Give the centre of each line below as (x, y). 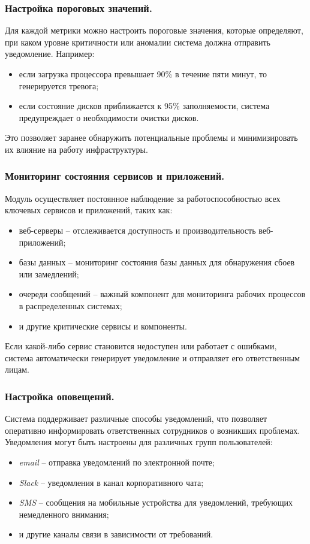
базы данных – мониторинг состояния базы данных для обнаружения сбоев (157, 262)
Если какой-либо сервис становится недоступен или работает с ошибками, (141, 346)
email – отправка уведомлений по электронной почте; (117, 462)
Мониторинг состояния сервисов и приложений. (115, 176)
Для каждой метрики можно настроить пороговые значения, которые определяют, (154, 30)
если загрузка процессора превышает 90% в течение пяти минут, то (143, 74)
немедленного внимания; (64, 514)
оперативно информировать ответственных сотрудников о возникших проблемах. (153, 430)
